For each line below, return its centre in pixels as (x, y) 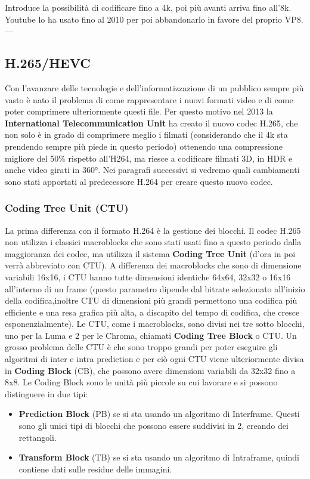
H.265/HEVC (48, 63)
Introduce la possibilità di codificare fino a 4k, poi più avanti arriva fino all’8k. (148, 7)
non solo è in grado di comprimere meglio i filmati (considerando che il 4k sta (146, 135)
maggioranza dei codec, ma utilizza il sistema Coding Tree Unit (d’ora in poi (150, 253)
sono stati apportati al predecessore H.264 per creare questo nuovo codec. (139, 181)
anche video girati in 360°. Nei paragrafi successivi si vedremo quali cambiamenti (152, 170)
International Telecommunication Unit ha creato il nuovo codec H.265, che (151, 123)
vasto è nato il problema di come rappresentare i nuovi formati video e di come (149, 99)
